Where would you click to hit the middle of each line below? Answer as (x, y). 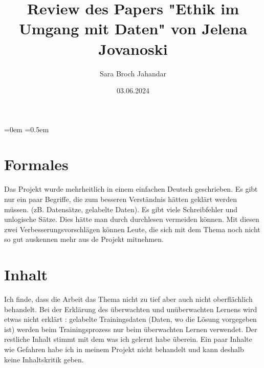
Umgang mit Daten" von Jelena (133, 28)
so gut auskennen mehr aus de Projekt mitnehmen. (84, 239)
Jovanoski (133, 48)
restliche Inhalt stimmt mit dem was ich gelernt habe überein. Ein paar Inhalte (128, 339)
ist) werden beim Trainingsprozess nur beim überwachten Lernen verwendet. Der (131, 329)
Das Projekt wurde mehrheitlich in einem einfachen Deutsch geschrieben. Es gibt (131, 189)
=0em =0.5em (27, 129)
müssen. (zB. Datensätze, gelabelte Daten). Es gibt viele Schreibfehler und (121, 209)
